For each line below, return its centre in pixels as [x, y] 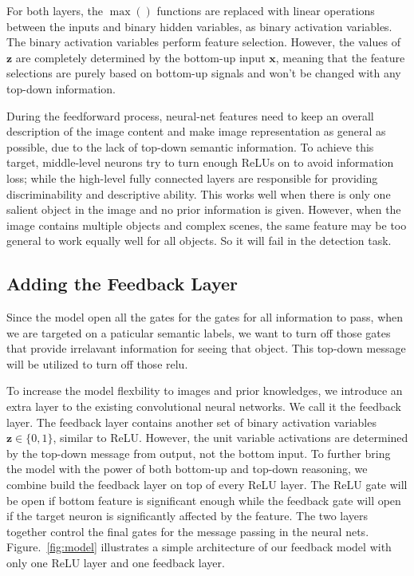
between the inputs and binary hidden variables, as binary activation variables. [199, 26]
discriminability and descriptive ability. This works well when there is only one [199, 193]
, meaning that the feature [340, 57]
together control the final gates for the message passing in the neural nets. [188, 531]
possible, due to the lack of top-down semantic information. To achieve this [190, 146]
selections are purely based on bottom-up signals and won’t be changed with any [204, 73]
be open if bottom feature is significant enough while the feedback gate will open [204, 500]
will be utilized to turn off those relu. [97, 363]
